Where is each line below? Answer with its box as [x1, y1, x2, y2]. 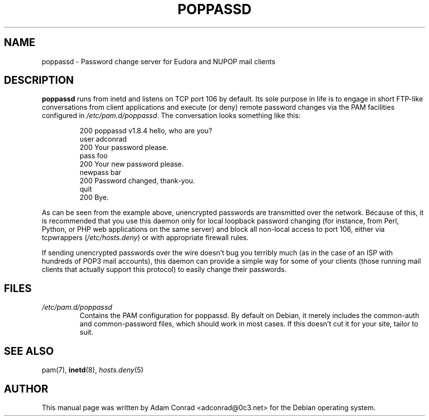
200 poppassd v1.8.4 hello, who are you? [79, 126, 213, 135]
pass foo [79, 151, 108, 160]
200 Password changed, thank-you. [79, 176, 195, 185]
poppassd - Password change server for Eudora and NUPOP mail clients [42, 57, 276, 66]
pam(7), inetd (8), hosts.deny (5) [42, 366, 143, 374]
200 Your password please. [79, 143, 168, 152]
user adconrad [79, 135, 127, 144]
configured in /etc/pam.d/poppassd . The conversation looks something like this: [42, 111, 301, 120]
